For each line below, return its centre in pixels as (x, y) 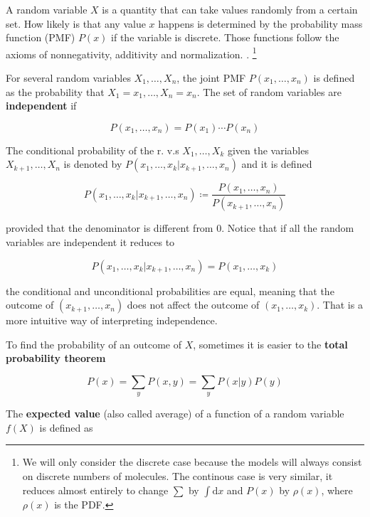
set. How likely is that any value (76, 23)
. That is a (340, 305)
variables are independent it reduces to (90, 241)
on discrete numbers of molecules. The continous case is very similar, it (178, 476)
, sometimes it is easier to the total (270, 344)
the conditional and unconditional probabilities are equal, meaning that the (170, 291)
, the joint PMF (211, 78)
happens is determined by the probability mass (260, 23)
